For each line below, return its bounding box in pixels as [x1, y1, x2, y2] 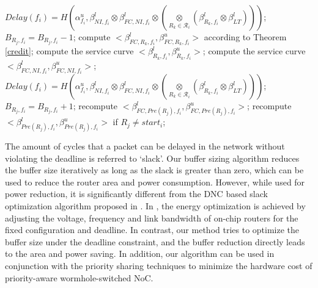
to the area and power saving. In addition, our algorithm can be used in [5, 247, 275, 260]
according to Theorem [204, 31, 287, 43]
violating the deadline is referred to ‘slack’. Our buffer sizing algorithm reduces [5, 151, 300, 164]
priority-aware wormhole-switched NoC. [5, 271, 153, 284]
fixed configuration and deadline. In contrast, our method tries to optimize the [5, 223, 300, 236]
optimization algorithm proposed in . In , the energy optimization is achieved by [5, 200, 306, 212]
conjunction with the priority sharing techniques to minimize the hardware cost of [5, 259, 312, 272]
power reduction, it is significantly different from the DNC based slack [5, 187, 268, 200]
